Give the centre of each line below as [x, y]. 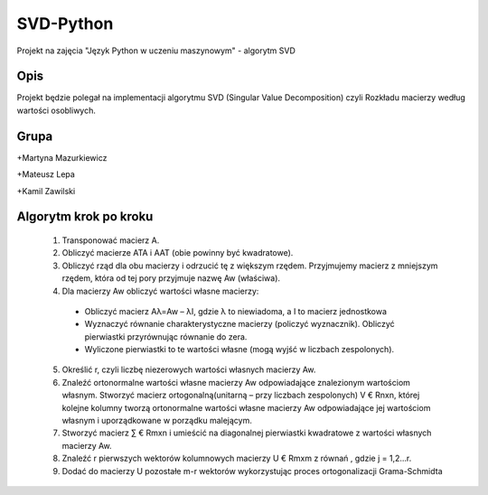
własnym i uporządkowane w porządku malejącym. [157, 421]
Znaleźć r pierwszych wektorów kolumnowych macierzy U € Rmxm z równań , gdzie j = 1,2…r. [237, 458]
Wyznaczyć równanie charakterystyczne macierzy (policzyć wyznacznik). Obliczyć [239, 324]
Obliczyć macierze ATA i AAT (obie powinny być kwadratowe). [178, 253]
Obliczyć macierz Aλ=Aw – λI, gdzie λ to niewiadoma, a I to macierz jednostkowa [236, 311]
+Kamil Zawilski [46, 191]
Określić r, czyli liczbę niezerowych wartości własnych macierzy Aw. [189, 369]
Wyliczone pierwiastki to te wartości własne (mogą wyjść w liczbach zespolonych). [239, 350]
